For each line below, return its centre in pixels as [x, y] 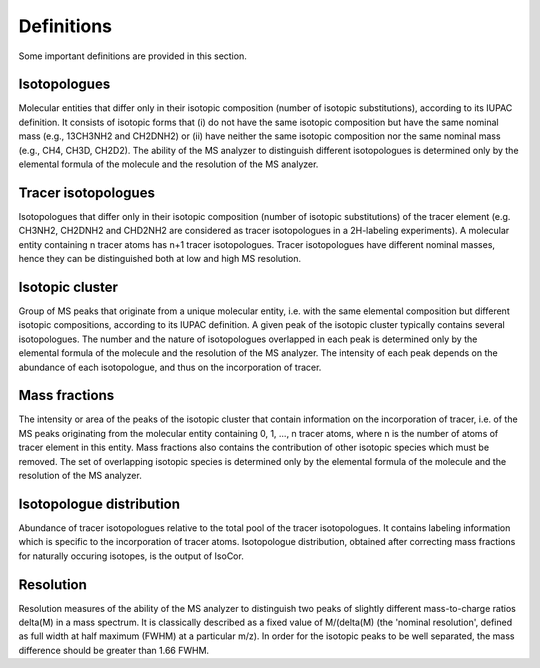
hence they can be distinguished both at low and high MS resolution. [160, 259]
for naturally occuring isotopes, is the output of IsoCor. [131, 556]
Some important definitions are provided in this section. [132, 56]
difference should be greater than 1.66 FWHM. [114, 650]
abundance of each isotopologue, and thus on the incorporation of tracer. [170, 367]
